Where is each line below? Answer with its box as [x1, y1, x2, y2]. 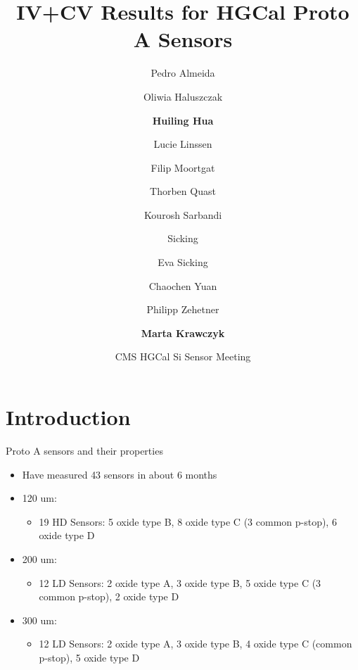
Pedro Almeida [151, 65, 215, 80]
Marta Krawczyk [141, 325, 225, 340]
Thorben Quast [150, 184, 216, 198]
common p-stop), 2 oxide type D [39, 589, 179, 604]
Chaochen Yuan [148, 278, 217, 293]
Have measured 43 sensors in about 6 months [22, 467, 217, 481]
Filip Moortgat [151, 160, 215, 175]
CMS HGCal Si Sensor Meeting [115, 349, 251, 364]
